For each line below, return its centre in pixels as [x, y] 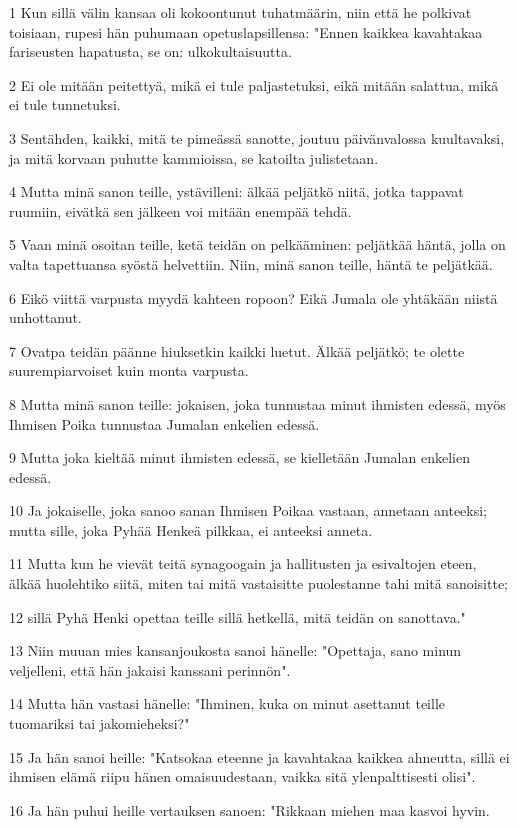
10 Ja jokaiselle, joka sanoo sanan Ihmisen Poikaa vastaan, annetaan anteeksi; [248, 510]
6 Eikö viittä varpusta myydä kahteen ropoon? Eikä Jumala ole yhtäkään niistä [253, 297]
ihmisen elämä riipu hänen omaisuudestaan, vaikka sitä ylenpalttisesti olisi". [242, 776]
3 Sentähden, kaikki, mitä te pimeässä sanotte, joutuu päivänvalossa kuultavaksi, [257, 137]
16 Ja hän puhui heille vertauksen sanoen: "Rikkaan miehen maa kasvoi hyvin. [249, 809]
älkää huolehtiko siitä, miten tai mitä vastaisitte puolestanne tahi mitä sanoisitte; [259, 583]
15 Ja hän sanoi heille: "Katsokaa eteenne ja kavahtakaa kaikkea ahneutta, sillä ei [259, 756]
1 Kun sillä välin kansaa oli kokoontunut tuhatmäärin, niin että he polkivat [240, 12]
